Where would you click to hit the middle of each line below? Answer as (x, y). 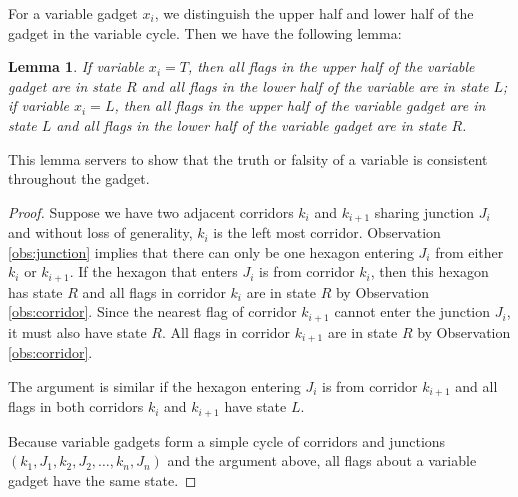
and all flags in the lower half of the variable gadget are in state (251, 124)
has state (35, 291)
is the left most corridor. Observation (327, 232)
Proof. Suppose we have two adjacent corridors (151, 211)
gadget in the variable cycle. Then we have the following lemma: (205, 32)
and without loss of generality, (100, 232)
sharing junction (424, 211)
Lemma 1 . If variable (76, 66)
